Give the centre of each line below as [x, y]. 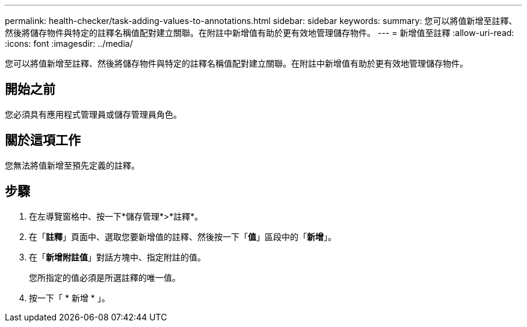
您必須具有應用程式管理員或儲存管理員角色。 [93, 114]
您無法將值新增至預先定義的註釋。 [72, 165]
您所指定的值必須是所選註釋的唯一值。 [105, 277]
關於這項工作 [43, 140]
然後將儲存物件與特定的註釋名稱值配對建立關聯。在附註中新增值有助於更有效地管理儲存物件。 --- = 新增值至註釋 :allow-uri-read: [260, 33]
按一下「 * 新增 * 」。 [69, 298]
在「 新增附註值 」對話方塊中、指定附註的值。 [117, 257]
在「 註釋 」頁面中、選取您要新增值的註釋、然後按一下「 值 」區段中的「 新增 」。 [183, 236]
